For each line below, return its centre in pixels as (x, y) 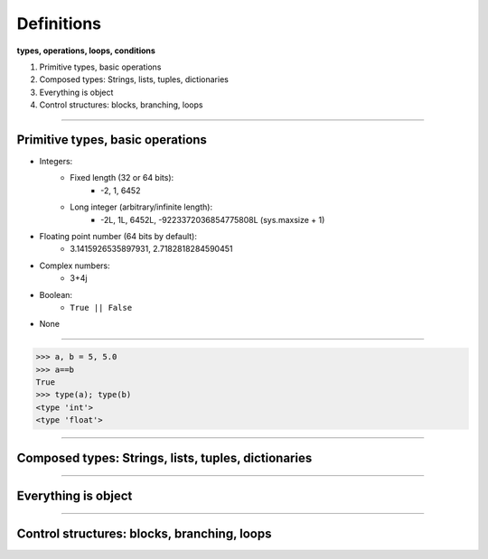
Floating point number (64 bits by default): (118, 236)
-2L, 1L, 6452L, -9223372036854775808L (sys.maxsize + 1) (213, 219)
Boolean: (56, 294)
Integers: (56, 162)
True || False (101, 307)
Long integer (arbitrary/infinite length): (141, 207)
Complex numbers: (75, 266)
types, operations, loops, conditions (86, 51)
